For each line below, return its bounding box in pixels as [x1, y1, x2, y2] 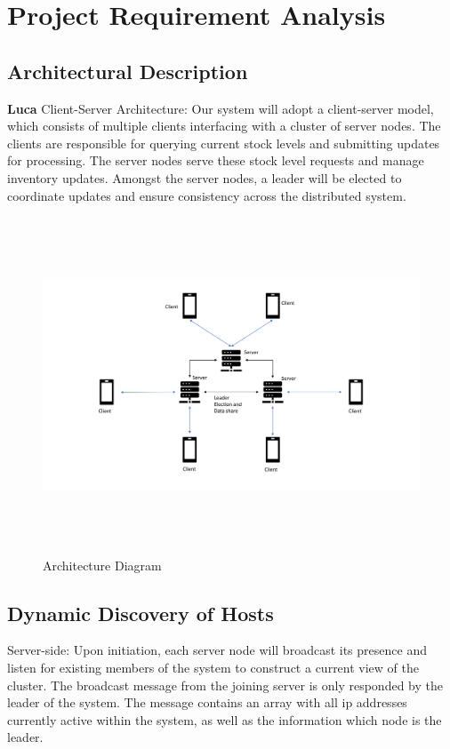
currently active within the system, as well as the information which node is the [7, 710, 442, 729]
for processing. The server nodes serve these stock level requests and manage [7, 151, 424, 170]
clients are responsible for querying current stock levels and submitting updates [7, 133, 440, 152]
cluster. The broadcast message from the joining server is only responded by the [7, 675, 443, 694]
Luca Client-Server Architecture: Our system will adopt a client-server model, [7, 99, 434, 117]
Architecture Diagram [43, 555, 162, 574]
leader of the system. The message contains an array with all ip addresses [7, 693, 407, 712]
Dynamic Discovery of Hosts [7, 599, 274, 626]
